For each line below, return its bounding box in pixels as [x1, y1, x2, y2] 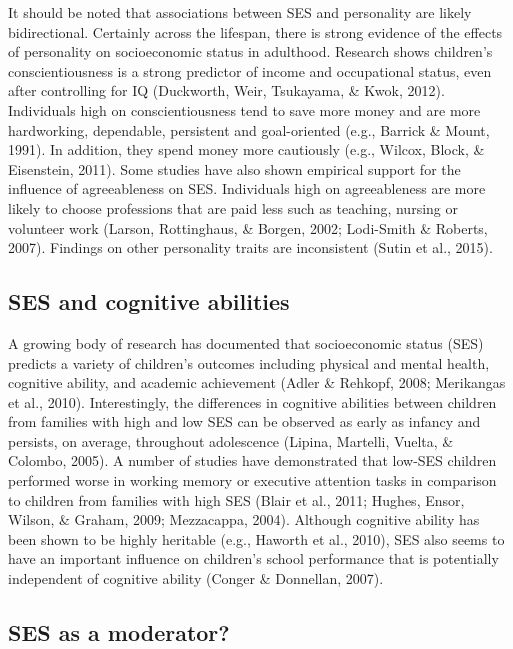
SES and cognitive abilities [8, 286, 290, 317]
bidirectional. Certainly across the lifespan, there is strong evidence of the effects [8, 21, 503, 42]
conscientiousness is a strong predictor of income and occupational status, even [8, 60, 492, 81]
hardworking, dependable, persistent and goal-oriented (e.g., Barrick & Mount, [8, 119, 490, 140]
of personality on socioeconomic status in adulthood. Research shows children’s [8, 41, 493, 62]
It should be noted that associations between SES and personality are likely [8, 2, 472, 22]
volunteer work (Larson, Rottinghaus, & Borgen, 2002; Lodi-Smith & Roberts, [8, 217, 488, 238]
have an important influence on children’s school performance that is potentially [8, 548, 499, 569]
